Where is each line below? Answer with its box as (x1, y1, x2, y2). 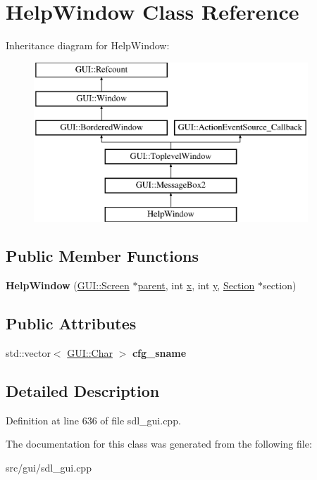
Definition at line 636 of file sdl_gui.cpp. (6, 412, 181, 427)
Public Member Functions (6, 245, 199, 267)
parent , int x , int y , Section (137, 278, 255, 293)
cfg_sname (132, 346, 187, 360)
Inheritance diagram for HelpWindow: (6, 38, 170, 53)
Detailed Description (6, 380, 160, 402)
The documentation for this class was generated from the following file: (6, 436, 312, 451)
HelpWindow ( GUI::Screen (6, 278, 130, 293)
